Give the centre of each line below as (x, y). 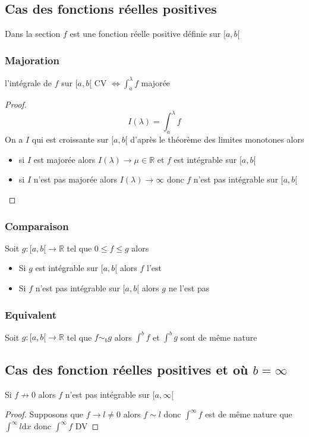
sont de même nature (219, 337)
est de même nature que (249, 414)
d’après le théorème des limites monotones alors (217, 139)
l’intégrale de (28, 82)
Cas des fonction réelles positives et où (127, 369)
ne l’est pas (189, 287)
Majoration (32, 60)
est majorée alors (64, 159)
